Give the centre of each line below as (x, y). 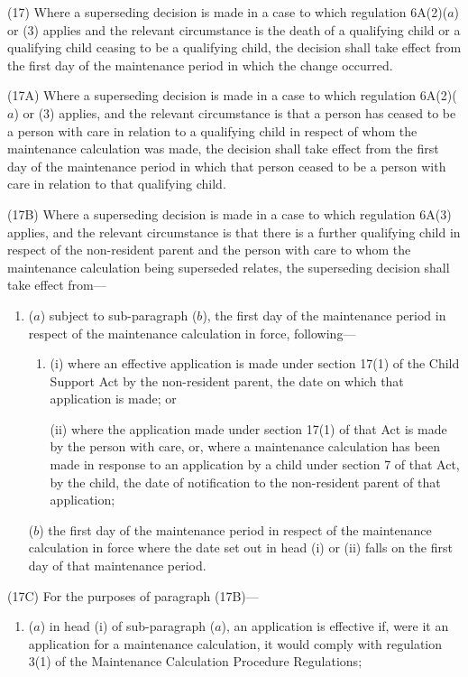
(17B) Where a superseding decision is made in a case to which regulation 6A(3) (229, 213)
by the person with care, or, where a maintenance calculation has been (245, 446)
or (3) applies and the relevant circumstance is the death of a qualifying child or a (234, 29)
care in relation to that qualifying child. (117, 184)
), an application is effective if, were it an (335, 626)
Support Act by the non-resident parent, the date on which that (227, 380)
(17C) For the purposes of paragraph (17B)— (133, 595)
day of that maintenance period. (117, 566)
